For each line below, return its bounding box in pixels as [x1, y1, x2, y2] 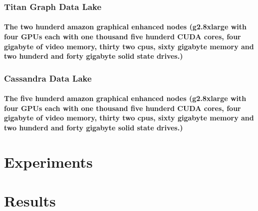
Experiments [4, 151, 93, 172]
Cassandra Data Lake [4, 72, 92, 84]
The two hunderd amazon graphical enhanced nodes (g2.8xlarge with [4, 21, 247, 32]
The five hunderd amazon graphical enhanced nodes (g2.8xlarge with [4, 93, 247, 104]
